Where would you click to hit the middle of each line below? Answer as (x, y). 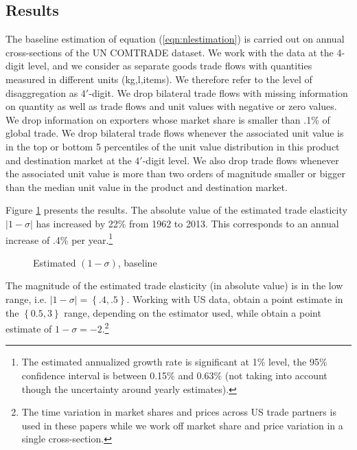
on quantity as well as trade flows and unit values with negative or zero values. (171, 106)
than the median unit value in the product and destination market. (147, 187)
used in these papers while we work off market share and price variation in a (182, 425)
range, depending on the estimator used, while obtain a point (193, 312)
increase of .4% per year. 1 (59, 238)
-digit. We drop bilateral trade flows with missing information (218, 92)
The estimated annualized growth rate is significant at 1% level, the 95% (174, 362)
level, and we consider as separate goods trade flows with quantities (170, 66)
